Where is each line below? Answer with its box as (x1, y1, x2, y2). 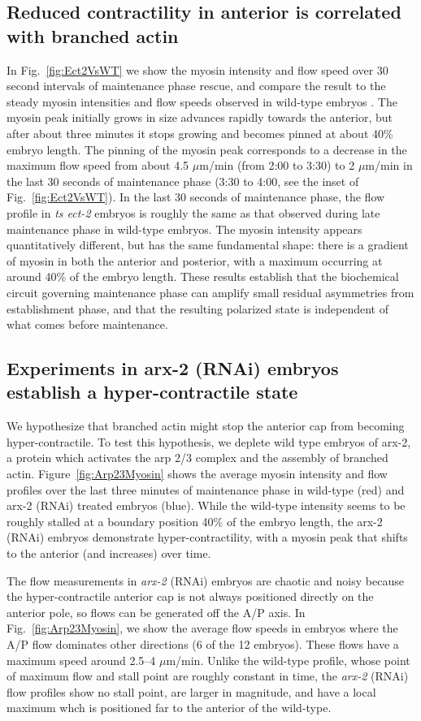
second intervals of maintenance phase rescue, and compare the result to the (7, 77, 386, 94)
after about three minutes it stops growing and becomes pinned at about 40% (7, 124, 393, 141)
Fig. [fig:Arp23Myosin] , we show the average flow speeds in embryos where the (7, 620, 398, 637)
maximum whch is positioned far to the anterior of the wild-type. (7, 699, 332, 716)
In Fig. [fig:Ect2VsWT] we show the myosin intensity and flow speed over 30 (7, 61, 388, 78)
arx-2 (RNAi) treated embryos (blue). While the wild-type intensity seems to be (7, 497, 406, 514)
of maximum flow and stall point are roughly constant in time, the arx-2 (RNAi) (7, 667, 409, 684)
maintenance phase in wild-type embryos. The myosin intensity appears (7, 220, 362, 237)
